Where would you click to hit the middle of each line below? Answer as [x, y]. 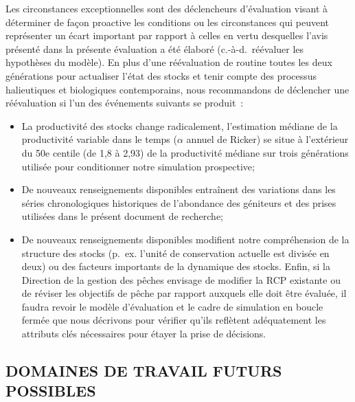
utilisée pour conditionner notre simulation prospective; [138, 166]
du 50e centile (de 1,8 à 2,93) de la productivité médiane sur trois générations [185, 152]
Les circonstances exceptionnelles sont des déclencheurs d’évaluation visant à [167, 8]
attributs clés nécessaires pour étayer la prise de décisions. [144, 334]
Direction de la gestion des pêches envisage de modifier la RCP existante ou [181, 279]
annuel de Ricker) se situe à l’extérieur [267, 139]
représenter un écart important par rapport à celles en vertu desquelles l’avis [167, 35]
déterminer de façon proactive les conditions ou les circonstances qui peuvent [168, 22]
